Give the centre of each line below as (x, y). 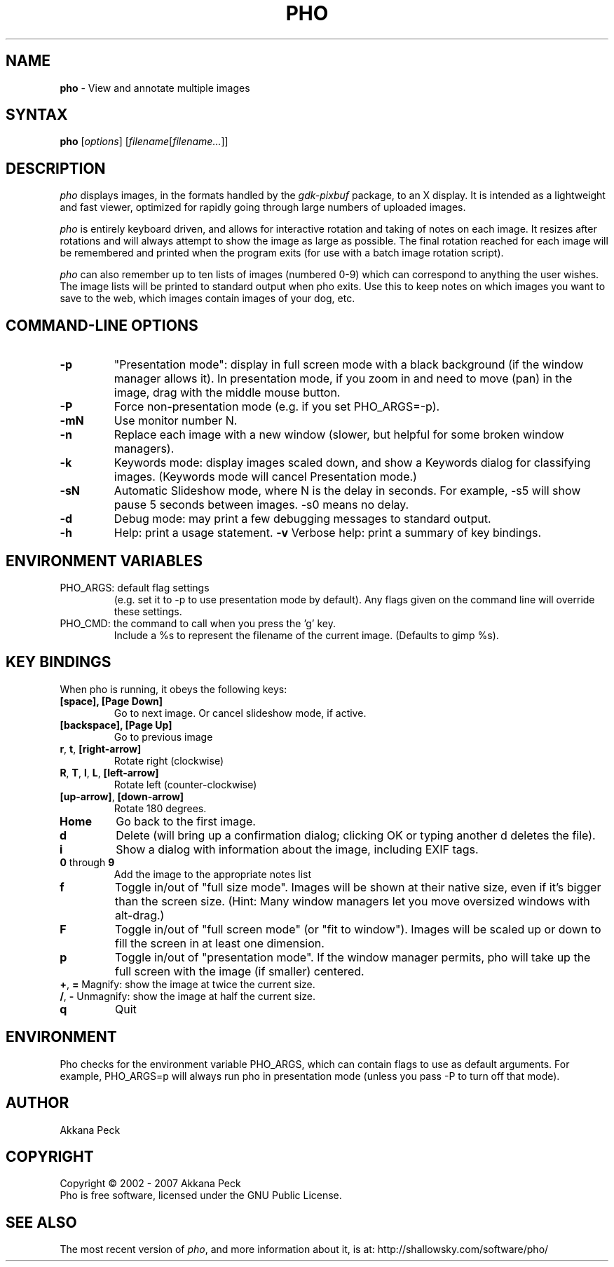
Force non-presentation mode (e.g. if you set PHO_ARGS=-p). (277, 407)
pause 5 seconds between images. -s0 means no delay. (261, 505)
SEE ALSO (41, 1222)
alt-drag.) (139, 915)
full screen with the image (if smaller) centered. (239, 971)
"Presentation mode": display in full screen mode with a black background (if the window (349, 365)
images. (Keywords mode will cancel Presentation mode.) (265, 477)
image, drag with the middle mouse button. (227, 393)
